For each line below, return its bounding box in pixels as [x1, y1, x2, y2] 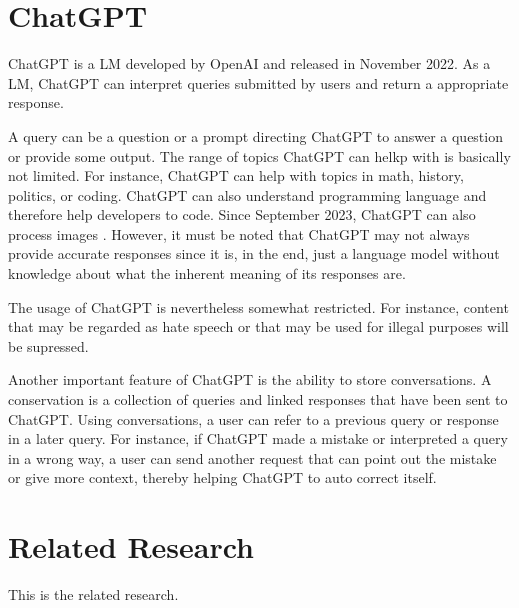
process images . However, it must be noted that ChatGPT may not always [8, 223, 470, 244]
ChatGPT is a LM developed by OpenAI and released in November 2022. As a [8, 53, 491, 74]
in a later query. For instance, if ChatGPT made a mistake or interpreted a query [8, 428, 508, 449]
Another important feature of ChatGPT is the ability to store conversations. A [8, 369, 492, 390]
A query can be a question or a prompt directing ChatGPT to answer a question [8, 125, 503, 146]
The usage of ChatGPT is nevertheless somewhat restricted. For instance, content [8, 296, 509, 317]
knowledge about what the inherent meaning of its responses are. [8, 263, 406, 284]
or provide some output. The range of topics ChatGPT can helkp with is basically [8, 145, 511, 166]
